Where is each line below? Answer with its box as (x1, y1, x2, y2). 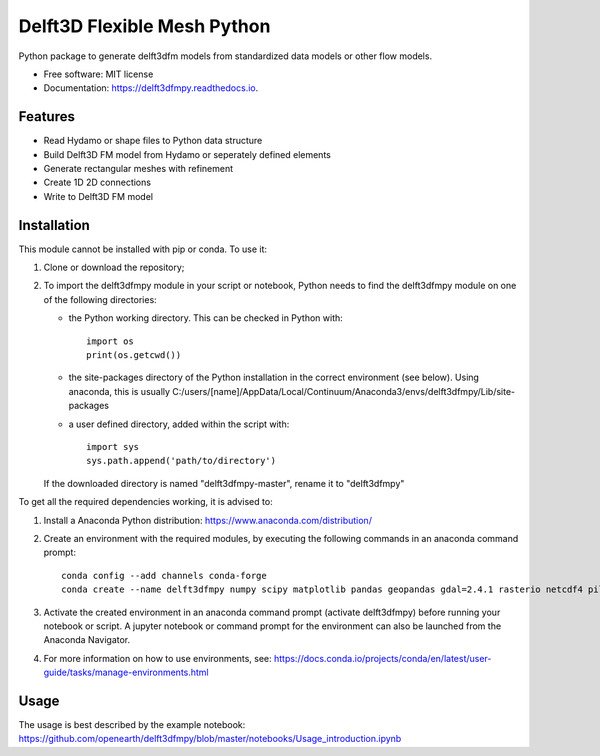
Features (18, 108, 75, 125)
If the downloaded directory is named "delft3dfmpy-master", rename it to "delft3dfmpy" (43, 477, 405, 489)
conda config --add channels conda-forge (61, 570, 267, 581)
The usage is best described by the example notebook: (18, 718, 246, 730)
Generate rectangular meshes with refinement (43, 163, 234, 175)
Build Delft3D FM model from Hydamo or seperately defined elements (43, 148, 332, 160)
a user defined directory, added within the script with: (68, 418, 290, 430)
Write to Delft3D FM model (43, 190, 154, 202)
